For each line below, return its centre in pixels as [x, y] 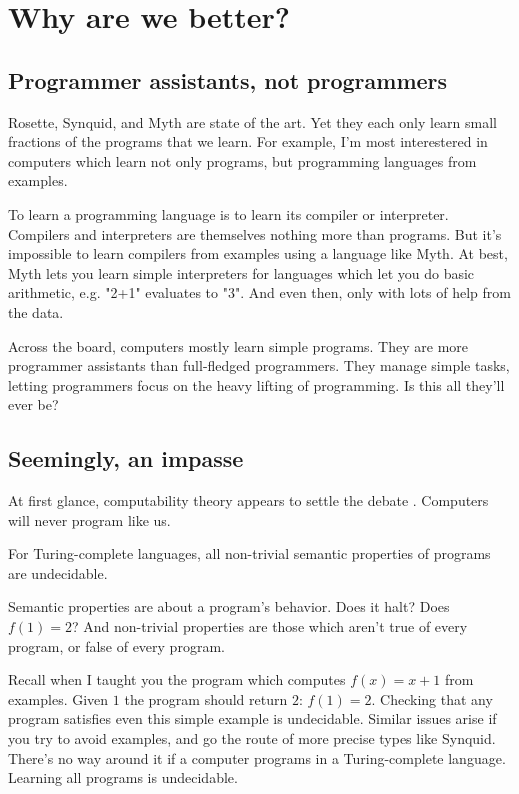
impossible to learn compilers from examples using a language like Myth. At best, [258, 253]
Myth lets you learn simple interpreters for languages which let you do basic [241, 272]
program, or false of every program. [116, 645]
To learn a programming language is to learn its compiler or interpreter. [228, 213]
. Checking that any [432, 698]
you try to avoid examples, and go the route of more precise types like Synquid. [252, 738]
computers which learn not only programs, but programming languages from [242, 160]
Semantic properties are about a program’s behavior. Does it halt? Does [229, 606]
